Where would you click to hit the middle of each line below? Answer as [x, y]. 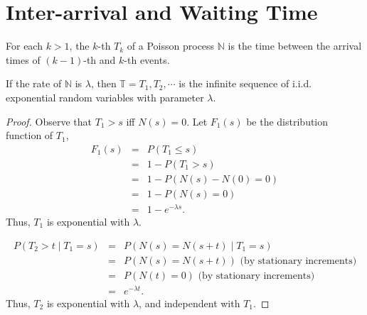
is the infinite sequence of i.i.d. [245, 83]
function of [30, 135]
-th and [100, 59]
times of [23, 59]
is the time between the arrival [295, 46]
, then [103, 83]
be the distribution [287, 121]
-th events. [147, 59]
